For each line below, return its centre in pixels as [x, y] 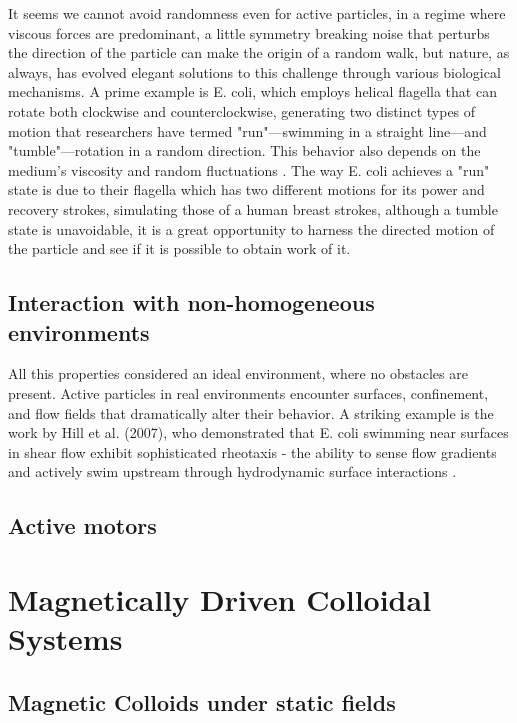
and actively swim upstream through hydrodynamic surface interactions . [232, 471]
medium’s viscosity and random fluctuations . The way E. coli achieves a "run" [249, 169]
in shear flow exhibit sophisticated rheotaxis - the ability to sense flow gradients [252, 451]
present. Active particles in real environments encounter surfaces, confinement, [248, 392]
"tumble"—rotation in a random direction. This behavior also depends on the [244, 150]
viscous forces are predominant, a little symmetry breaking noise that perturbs [249, 32]
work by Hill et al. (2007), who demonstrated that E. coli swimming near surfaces [258, 432]
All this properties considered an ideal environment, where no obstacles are [238, 373]
